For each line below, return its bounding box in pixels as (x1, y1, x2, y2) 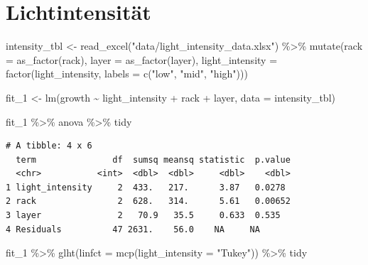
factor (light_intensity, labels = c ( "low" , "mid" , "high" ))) (6, 66, 248, 81)
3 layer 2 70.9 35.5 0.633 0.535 (6, 210, 281, 221)
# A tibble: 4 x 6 (6, 141, 92, 151)
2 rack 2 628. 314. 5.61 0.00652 (6, 196, 291, 207)
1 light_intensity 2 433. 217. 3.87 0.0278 (6, 182, 286, 193)
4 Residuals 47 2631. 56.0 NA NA (6, 224, 260, 234)
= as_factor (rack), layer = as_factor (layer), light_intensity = (6, 52, 278, 67)
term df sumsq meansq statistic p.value (16, 154, 291, 165)
